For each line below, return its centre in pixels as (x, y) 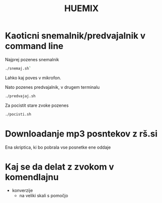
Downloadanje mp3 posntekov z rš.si (81, 134)
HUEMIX (81, 8)
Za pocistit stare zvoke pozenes (37, 105)
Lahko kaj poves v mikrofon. (33, 78)
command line (34, 46)
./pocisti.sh (18, 114)
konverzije (22, 190)
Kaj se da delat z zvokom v (60, 167)
